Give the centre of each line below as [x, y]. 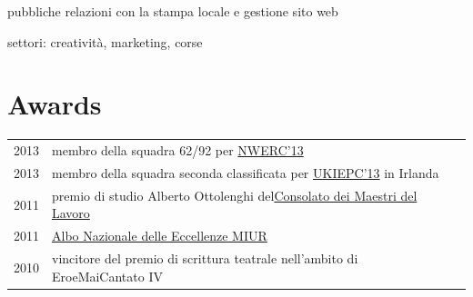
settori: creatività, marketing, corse [105, 41]
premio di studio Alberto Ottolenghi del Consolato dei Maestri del [235, 195]
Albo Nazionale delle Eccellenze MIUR [160, 236]
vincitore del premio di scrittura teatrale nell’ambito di [205, 258]
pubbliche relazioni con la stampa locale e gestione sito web [173, 11]
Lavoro [71, 213]
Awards [55, 104]
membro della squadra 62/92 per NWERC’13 [178, 150]
